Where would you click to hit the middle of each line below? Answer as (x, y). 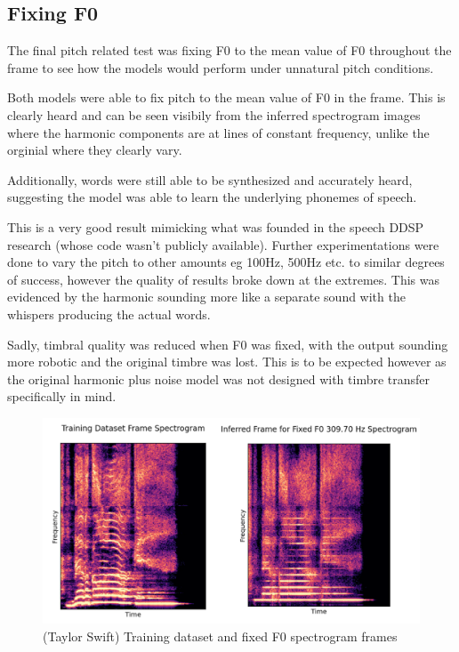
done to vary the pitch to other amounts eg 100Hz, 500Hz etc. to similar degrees (226, 262)
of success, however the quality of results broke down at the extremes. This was (224, 279)
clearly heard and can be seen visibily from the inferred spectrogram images (214, 114)
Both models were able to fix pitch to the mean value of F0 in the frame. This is (226, 97)
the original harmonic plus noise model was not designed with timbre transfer (219, 378)
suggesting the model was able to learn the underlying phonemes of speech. (212, 197)
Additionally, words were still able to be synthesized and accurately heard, (210, 179)
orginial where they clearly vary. (95, 150)
